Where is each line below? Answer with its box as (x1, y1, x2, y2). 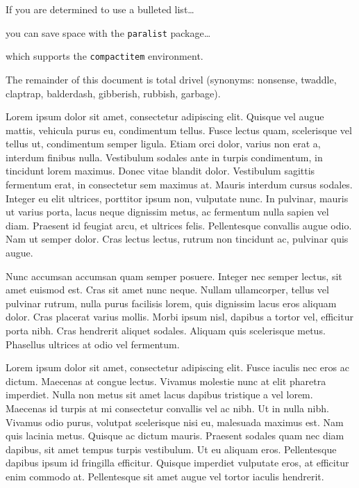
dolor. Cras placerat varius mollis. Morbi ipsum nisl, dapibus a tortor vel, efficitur (6, 309, 353, 324)
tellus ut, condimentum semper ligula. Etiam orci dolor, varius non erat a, (6, 136, 321, 151)
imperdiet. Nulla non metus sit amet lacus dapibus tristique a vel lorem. (6, 387, 313, 402)
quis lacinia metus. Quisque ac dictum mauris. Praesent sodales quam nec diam (6, 428, 344, 443)
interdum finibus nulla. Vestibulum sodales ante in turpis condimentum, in (6, 149, 323, 164)
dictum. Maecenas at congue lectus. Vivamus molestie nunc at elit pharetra (6, 373, 326, 388)
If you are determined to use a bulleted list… (6, 2, 194, 16)
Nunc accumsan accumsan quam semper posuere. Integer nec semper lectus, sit (6, 268, 342, 283)
